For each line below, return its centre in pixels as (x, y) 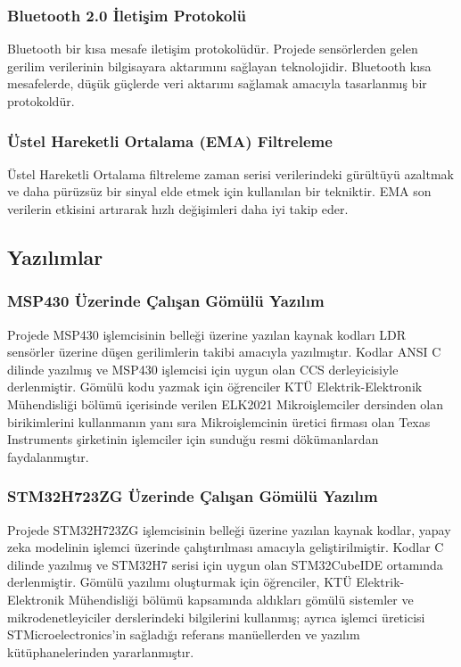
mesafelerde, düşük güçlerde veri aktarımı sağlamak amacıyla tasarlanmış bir (217, 83)
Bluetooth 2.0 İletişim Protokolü (127, 15)
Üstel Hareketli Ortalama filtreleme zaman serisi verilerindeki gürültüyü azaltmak (231, 173)
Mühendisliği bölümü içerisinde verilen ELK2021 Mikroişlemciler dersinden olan (226, 403)
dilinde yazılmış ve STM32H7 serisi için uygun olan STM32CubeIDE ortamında (225, 564)
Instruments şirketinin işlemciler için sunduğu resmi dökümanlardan (193, 439)
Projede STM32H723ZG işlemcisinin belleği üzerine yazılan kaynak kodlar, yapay (229, 529)
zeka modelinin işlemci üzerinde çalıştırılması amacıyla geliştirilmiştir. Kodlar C (226, 547)
